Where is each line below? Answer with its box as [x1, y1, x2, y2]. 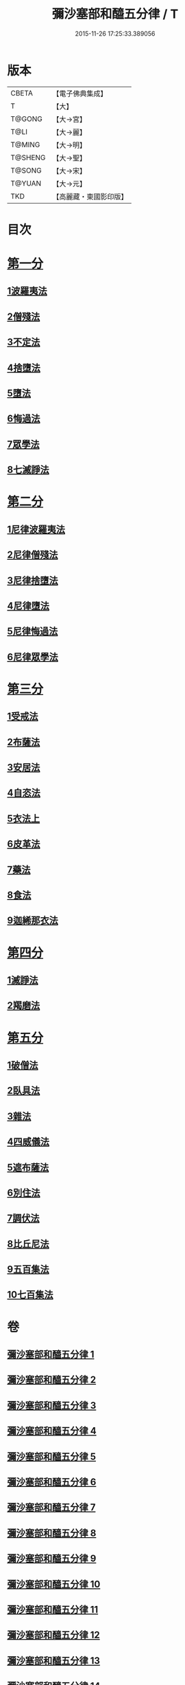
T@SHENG [10, 153, 46, 162]
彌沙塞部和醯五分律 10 [7, 1578, 101, 1590]
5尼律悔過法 [7, 626, 58, 637]
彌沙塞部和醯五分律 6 [7, 1476, 97, 1488]
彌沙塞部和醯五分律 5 [7, 1451, 97, 1462]
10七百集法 [7, 1289, 53, 1301]
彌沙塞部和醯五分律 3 [7, 1400, 97, 1411]
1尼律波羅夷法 [7, 523, 66, 535]
